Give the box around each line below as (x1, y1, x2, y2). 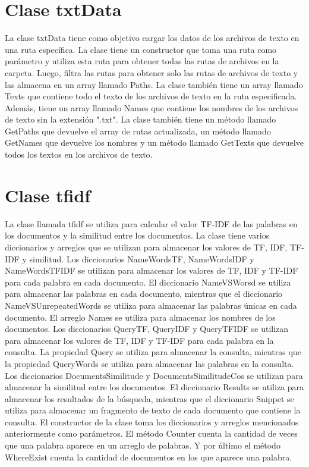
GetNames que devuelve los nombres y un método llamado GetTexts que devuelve (5, 136, 304, 149)
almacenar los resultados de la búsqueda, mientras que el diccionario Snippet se (5, 392, 294, 405)
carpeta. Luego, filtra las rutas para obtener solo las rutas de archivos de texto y (5, 66, 298, 79)
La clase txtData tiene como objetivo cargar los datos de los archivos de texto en (5, 32, 299, 44)
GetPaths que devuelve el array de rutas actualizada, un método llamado (5, 124, 271, 137)
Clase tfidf (5, 183, 91, 207)
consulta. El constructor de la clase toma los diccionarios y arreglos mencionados (5, 415, 299, 428)
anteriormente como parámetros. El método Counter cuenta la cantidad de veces (5, 427, 298, 440)
